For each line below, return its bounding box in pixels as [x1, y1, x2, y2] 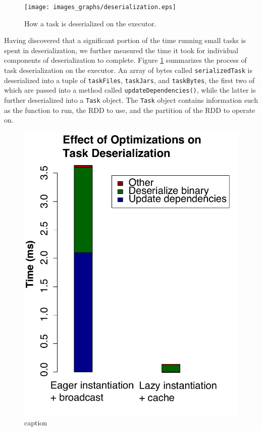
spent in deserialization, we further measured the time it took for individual [4, 45, 239, 55]
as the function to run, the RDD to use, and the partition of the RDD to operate [4, 104, 255, 115]
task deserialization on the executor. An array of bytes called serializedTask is [4, 65, 252, 75]
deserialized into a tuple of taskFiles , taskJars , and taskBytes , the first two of [4, 74, 255, 85]
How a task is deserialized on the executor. [24, 18, 156, 28]
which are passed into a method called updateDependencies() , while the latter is [4, 85, 256, 95]
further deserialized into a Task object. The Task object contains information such [4, 95, 258, 105]
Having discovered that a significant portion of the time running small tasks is [4, 35, 246, 46]
